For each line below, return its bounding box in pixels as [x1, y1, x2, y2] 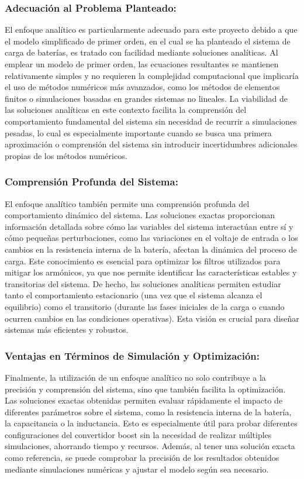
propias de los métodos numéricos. [5, 149, 127, 161]
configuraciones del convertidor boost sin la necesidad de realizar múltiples [5, 428, 272, 440]
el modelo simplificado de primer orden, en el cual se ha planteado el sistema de [5, 35, 291, 47]
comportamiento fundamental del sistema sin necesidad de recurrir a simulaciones [5, 115, 297, 127]
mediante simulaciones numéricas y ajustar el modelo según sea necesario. [5, 463, 269, 475]
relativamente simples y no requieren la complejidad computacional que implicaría [5, 69, 299, 81]
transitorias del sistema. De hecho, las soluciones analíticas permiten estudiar [5, 277, 281, 290]
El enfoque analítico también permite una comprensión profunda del [5, 197, 250, 209]
